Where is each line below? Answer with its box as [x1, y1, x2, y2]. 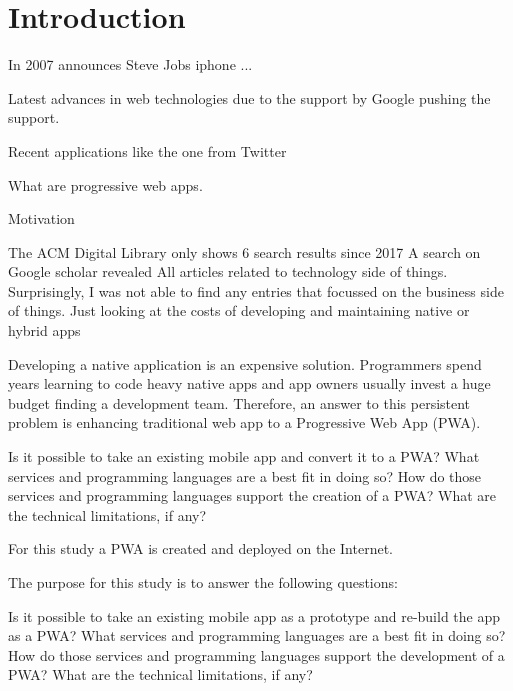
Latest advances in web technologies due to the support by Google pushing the [8, 87, 491, 108]
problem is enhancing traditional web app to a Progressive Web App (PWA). [8, 412, 481, 433]
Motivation [8, 208, 75, 229]
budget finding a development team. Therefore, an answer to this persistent [8, 392, 471, 413]
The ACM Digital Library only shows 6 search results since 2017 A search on [8, 241, 481, 262]
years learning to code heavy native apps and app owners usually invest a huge [8, 373, 491, 394]
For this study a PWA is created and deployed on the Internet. [8, 538, 393, 559]
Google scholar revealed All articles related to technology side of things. [8, 261, 448, 282]
